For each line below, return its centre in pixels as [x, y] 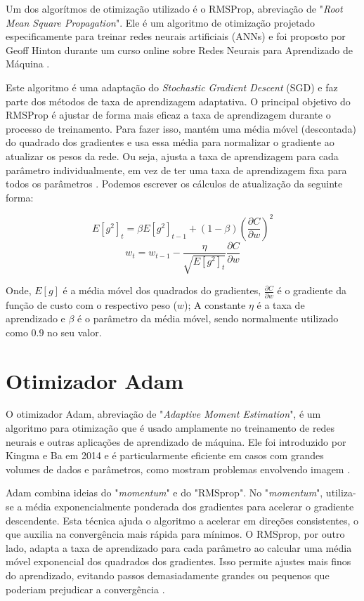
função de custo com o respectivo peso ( [92, 304]
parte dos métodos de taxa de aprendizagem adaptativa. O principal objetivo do [178, 101]
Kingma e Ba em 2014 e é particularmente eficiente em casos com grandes [165, 455]
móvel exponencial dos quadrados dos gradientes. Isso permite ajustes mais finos [178, 561]
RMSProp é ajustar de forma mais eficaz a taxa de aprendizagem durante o [168, 115]
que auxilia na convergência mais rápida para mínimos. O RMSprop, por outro [175, 534]
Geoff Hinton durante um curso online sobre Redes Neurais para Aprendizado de [179, 49]
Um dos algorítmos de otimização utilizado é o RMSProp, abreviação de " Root [174, 8]
